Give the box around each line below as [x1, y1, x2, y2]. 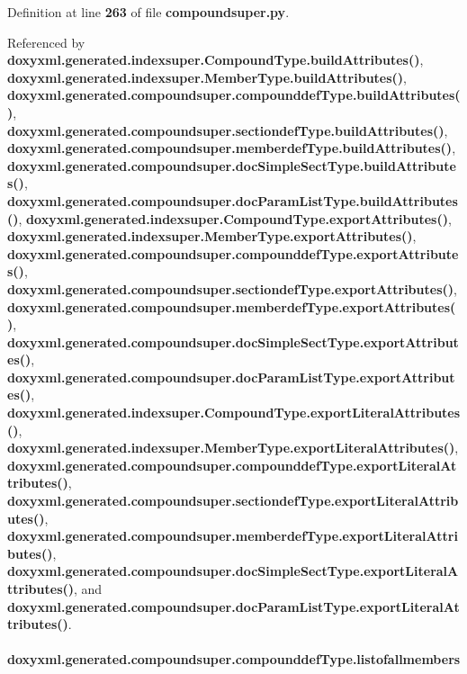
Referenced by [7, 32, 85, 51]
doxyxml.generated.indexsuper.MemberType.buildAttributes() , [7, 67, 407, 86]
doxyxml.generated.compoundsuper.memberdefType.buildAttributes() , [7, 139, 456, 157]
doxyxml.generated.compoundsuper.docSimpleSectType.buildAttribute [7, 156, 456, 175]
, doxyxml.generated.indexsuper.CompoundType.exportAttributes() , [18, 209, 452, 228]
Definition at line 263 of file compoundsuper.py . [7, 3, 290, 21]
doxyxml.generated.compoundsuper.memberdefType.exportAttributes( [7, 297, 456, 316]
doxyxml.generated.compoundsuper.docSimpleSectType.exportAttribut [7, 332, 459, 351]
